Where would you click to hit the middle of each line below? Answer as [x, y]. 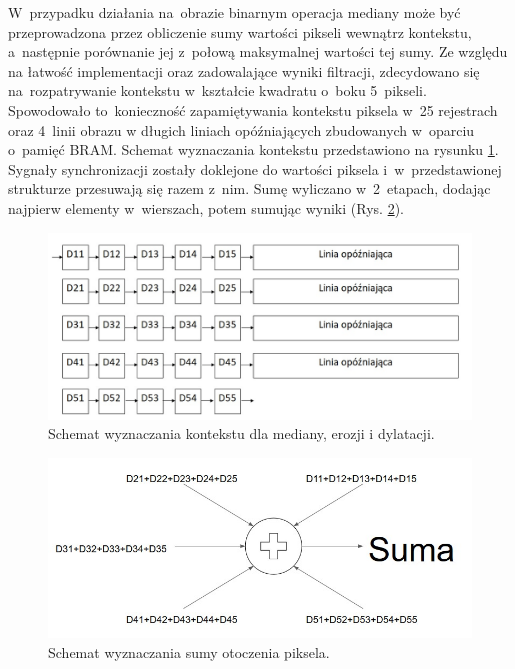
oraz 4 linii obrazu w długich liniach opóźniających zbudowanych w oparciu [241, 129]
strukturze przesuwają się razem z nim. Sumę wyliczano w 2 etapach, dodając [249, 188]
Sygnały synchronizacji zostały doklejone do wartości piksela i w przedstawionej [255, 168]
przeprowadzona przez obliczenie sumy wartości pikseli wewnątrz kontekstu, [240, 31]
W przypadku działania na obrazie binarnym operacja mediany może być [234, 12]
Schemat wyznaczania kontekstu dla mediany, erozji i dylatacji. [241, 433]
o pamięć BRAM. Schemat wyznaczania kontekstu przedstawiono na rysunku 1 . [253, 149]
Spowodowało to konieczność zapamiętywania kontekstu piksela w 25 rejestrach [253, 109]
